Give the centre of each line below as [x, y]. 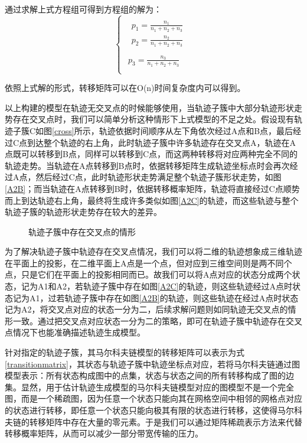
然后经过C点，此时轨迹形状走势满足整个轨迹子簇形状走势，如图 [159, 177]
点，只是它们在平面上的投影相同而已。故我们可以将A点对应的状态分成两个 [148, 274]
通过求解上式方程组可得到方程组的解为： [83, 9]
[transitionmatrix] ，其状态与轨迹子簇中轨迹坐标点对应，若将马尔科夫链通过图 [152, 364]
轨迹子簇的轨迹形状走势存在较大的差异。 [83, 212]
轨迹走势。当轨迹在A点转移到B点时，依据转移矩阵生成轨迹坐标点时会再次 [147, 165]
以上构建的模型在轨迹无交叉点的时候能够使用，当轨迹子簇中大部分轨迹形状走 [153, 107]
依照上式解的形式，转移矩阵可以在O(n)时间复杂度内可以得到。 [125, 88]
